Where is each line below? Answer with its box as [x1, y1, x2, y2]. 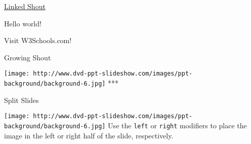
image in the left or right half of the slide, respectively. [4, 130, 174, 140]
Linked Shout [4, 1, 46, 11]
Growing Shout [4, 52, 51, 62]
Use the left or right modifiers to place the [108, 120, 247, 130]
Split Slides [4, 94, 39, 105]
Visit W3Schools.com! [4, 35, 72, 46]
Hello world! [4, 18, 41, 28]
